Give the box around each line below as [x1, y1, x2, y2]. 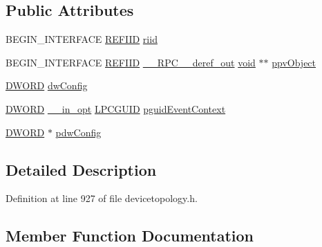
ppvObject [272, 55, 316, 69]
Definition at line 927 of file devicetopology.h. [6, 191, 198, 205]
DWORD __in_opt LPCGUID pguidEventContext [6, 101, 226, 116]
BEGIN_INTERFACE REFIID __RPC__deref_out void [6, 55, 256, 69]
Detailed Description [6, 158, 157, 180]
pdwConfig [55, 125, 102, 139]
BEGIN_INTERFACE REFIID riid [6, 32, 158, 46]
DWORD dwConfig [6, 78, 88, 93]
